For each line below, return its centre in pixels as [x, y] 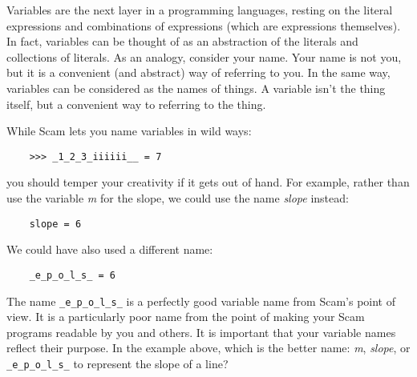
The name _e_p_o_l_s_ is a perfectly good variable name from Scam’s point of [201, 301]
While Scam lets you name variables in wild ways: [129, 131]
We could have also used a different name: [110, 249]
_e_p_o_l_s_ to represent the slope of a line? [117, 363]
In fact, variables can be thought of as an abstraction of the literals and [182, 41]
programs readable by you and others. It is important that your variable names [201, 332]
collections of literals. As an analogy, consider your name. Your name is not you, [204, 56]
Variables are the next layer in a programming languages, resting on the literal [200, 10]
